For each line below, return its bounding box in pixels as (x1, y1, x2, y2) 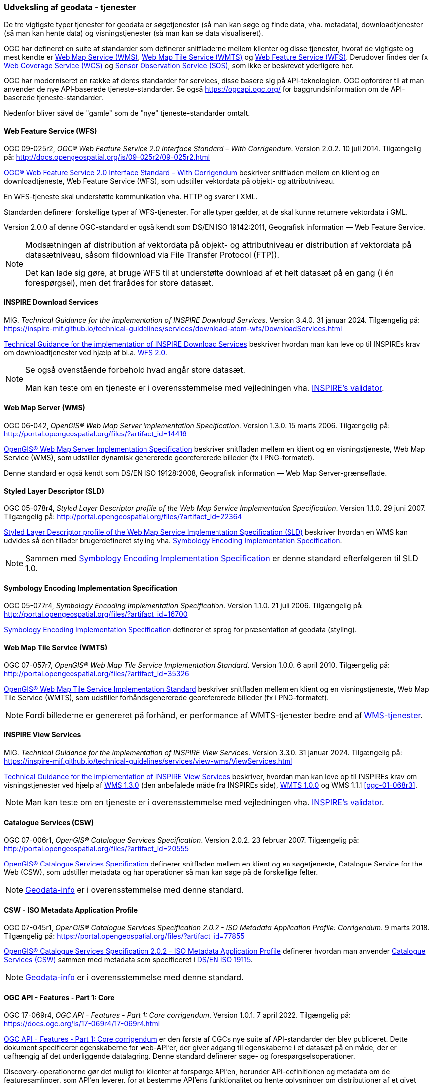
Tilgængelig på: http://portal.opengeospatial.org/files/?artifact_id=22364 (4, 512, 242, 521)
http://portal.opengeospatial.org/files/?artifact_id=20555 (4, 844, 189, 853)
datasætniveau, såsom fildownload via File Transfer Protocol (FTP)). (25, 249, 280, 260)
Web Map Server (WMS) (4, 403, 85, 412)
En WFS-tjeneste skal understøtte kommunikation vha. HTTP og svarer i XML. (4, 192, 258, 201)
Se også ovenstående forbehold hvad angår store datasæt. (25, 364, 245, 375)
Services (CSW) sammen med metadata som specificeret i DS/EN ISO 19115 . (4, 955, 253, 964)
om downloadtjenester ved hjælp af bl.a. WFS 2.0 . (4, 348, 167, 357)
